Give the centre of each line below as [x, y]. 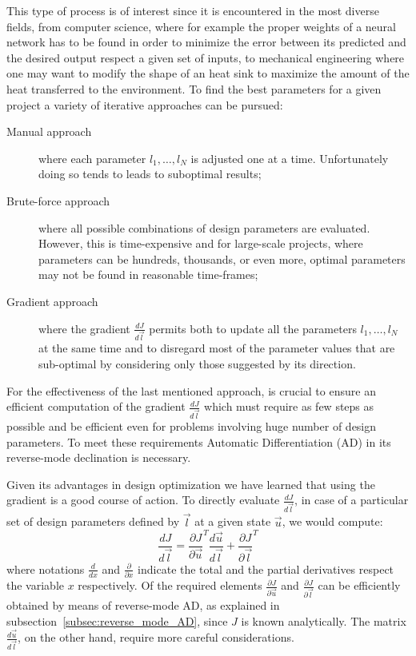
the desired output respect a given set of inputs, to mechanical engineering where [206, 57]
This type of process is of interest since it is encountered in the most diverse [193, 10]
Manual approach [49, 131]
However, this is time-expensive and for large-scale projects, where [201, 243]
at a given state [233, 521]
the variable [35, 585]
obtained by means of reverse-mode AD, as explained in [143, 604]
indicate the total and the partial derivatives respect [266, 569]
